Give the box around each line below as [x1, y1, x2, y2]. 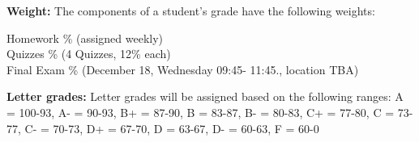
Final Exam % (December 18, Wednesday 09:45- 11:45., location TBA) [6, 61, 359, 77]
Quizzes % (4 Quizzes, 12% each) [6, 45, 171, 62]
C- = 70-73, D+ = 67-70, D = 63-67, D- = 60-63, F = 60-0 [24, 119, 319, 136]
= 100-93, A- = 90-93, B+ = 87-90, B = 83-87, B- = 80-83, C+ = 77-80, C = [6, 103, 395, 120]
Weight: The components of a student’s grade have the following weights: [6, 2, 375, 19]
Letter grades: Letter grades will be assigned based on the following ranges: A [6, 88, 404, 105]
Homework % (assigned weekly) [6, 29, 164, 46]
